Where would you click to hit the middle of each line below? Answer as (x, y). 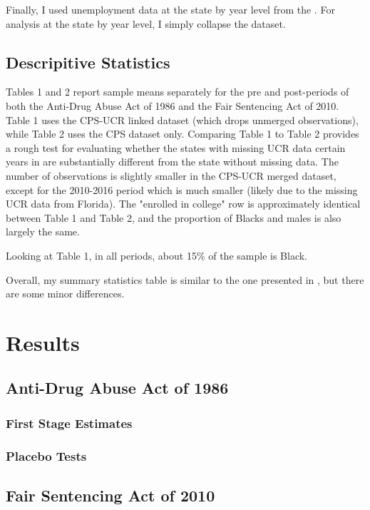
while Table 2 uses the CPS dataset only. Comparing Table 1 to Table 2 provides (183, 134)
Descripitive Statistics (88, 62)
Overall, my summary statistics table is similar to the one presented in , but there (185, 279)
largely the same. (43, 231)
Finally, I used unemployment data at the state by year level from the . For (170, 9)
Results (43, 342)
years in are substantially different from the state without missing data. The (172, 162)
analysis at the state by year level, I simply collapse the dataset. (146, 23)
